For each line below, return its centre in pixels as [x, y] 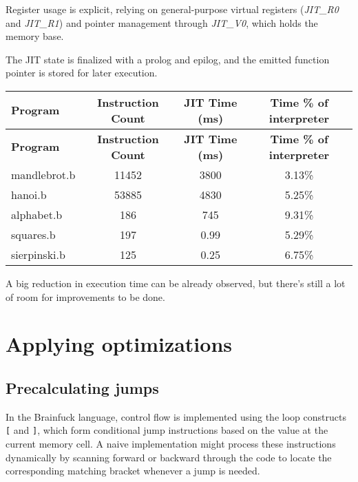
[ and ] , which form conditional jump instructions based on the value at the [167, 430]
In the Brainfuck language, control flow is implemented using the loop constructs [176, 416]
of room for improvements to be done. [85, 296]
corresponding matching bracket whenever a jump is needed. [133, 471]
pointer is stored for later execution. [82, 73]
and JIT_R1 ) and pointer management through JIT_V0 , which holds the [162, 22]
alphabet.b [37, 214]
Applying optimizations [119, 344]
